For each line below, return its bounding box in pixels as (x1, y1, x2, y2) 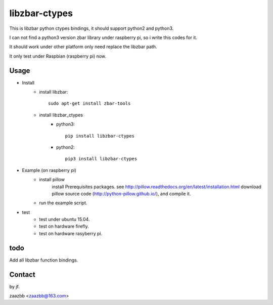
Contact (9, 270, 35, 279)
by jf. (9, 283, 20, 289)
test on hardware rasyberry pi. (39, 230, 103, 236)
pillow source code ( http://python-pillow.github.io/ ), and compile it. (52, 190, 191, 197)
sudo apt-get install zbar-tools (48, 101, 131, 106)
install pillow (39, 177, 65, 183)
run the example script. (39, 200, 87, 206)
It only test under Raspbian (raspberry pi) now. (9, 53, 106, 59)
